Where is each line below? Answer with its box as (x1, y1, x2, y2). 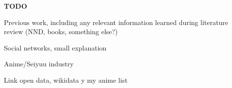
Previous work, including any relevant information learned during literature (4, 17, 228, 27)
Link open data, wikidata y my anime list (4, 75, 128, 85)
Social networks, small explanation (4, 42, 107, 52)
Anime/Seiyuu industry (4, 59, 74, 69)
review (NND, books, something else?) (4, 26, 118, 37)
